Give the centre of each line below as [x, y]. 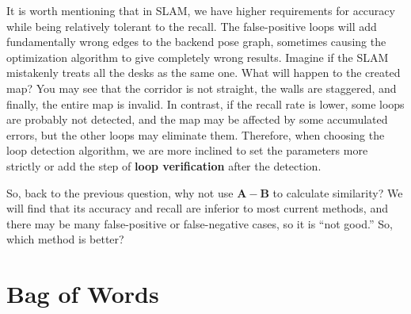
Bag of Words [83, 294]
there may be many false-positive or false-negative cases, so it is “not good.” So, [200, 223]
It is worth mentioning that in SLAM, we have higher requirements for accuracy [201, 10]
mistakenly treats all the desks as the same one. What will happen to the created [204, 73]
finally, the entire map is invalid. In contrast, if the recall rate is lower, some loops [205, 103]
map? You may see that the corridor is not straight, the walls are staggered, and [202, 88]
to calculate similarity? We [338, 192]
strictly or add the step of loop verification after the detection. [164, 165]
